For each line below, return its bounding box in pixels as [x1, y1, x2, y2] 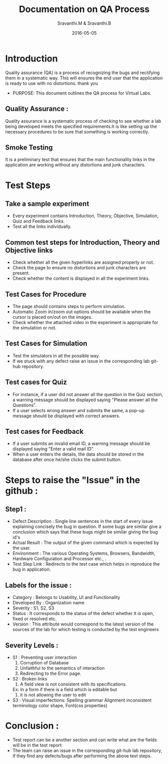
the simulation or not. [12, 325, 57, 331]
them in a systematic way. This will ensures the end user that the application [5, 74, 163, 81]
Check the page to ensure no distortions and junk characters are [12, 265, 146, 271]
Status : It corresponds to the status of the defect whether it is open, [12, 610, 154, 617]
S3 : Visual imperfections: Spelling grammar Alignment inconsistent [12, 697, 152, 703]
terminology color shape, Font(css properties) [12, 703, 108, 708]
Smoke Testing [5, 143, 53, 151]
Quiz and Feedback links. [12, 218, 65, 224]
